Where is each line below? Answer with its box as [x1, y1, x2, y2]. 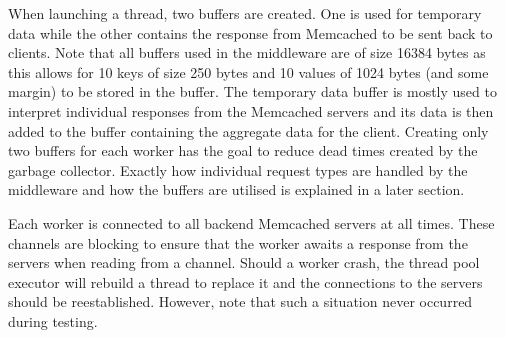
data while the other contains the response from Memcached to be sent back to [8, 22, 493, 43]
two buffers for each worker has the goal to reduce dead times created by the [8, 140, 478, 161]
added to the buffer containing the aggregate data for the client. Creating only [8, 120, 489, 141]
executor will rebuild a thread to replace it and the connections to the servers [8, 271, 483, 292]
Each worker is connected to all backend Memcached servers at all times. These [8, 212, 495, 233]
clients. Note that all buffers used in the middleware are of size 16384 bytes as [8, 42, 486, 63]
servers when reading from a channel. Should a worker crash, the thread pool [8, 252, 480, 273]
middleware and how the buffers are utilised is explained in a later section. [8, 179, 465, 200]
